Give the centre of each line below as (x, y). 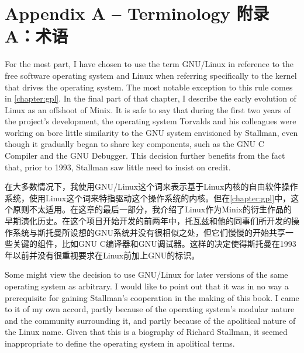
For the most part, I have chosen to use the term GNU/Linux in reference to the (149, 64)
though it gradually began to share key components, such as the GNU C (134, 144)
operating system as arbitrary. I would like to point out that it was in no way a (147, 286)
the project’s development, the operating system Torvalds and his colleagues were (151, 121)
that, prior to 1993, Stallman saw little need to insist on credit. (118, 167)
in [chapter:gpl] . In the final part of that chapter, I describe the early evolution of (151, 98)
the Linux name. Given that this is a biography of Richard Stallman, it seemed (146, 332)
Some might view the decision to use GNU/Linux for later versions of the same (146, 275)
